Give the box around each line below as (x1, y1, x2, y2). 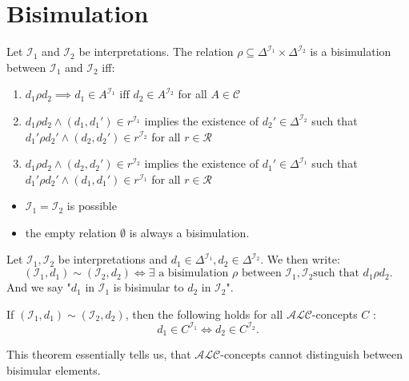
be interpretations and (58, 251, 168, 268)
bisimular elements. (6, 361, 101, 378)
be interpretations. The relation (78, 43, 234, 60)
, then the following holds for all (125, 305, 283, 322)
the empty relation (25, 224, 117, 240)
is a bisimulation (310, 43, 391, 60)
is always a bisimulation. (129, 224, 250, 240)
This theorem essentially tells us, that (6, 346, 191, 363)
